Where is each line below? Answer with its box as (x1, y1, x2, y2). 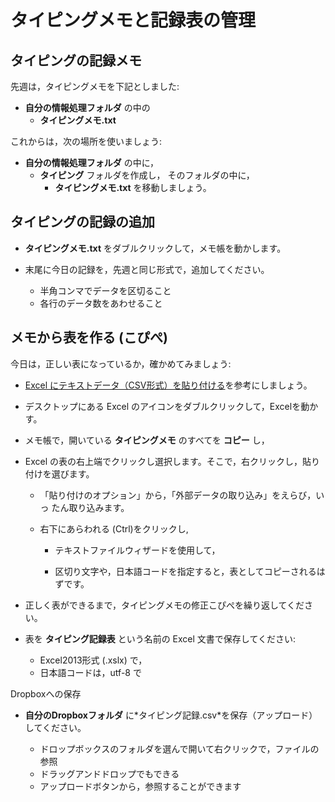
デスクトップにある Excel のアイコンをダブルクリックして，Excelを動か (24, 400, 319, 412)
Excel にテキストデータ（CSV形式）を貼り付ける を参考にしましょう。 (24, 379, 313, 391)
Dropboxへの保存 (10, 687, 82, 700)
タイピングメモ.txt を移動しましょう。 (54, 182, 212, 193)
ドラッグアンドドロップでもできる (39, 767, 180, 780)
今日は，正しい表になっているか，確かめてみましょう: (10, 357, 232, 370)
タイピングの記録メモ (10, 52, 142, 69)
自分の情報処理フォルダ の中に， (24, 157, 160, 168)
